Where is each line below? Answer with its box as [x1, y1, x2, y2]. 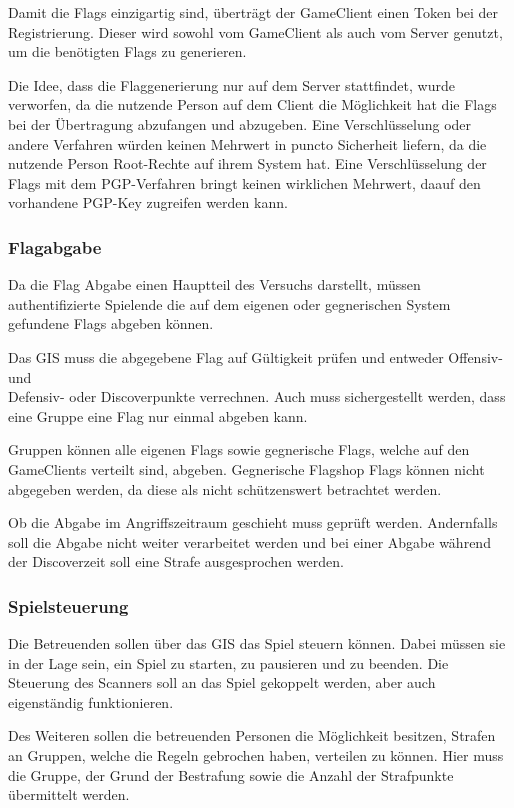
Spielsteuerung [8, 593, 129, 618]
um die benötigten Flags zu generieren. [8, 41, 247, 62]
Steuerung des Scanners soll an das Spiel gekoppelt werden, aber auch [8, 672, 436, 693]
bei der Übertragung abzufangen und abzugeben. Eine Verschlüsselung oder [8, 113, 472, 134]
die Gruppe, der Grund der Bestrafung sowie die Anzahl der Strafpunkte [8, 764, 454, 785]
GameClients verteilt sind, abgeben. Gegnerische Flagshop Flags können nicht [8, 458, 485, 479]
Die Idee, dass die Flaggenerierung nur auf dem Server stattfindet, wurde [8, 74, 455, 95]
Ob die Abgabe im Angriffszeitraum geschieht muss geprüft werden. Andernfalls [8, 512, 498, 533]
